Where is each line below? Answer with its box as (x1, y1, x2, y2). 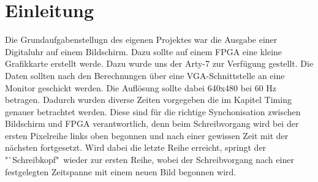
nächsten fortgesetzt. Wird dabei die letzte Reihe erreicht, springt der (5, 141, 267, 154)
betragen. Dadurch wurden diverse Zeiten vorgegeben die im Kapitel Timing (5, 93, 292, 106)
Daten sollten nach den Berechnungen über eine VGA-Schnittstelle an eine (5, 69, 285, 82)
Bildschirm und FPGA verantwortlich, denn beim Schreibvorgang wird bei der (5, 117, 299, 130)
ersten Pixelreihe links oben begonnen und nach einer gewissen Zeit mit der (5, 129, 289, 142)
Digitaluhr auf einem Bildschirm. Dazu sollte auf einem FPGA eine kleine (5, 45, 282, 58)
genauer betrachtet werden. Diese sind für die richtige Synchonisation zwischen (5, 105, 301, 118)
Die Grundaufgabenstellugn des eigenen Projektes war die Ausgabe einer (5, 33, 278, 46)
